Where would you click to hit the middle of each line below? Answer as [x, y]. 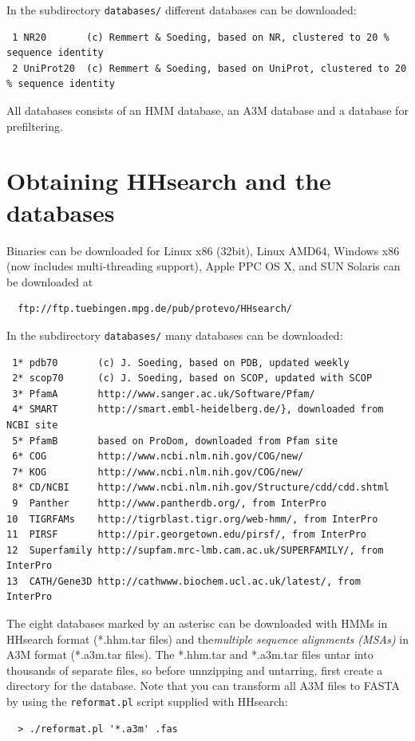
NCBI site [32, 425]
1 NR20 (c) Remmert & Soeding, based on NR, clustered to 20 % [201, 37]
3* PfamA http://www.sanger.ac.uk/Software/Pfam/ [164, 394]
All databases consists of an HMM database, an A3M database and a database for [207, 110]
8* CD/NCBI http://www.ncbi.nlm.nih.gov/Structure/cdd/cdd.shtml [201, 488]
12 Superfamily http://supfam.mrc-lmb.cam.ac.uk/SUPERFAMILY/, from [195, 550]
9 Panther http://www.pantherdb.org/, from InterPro [169, 503]
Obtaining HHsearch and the [169, 181]
